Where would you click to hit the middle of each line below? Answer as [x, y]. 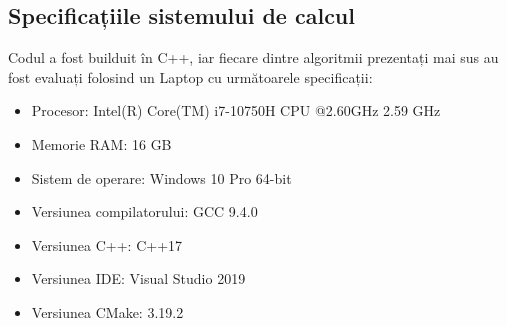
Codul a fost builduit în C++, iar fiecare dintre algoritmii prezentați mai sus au [253, 57]
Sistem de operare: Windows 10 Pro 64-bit [161, 177]
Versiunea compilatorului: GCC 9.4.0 [144, 211]
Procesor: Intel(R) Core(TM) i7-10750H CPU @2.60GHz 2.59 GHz [236, 110]
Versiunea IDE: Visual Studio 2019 [138, 278]
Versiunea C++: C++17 [107, 244]
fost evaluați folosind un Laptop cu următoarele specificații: [190, 76]
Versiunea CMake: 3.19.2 [107, 311]
